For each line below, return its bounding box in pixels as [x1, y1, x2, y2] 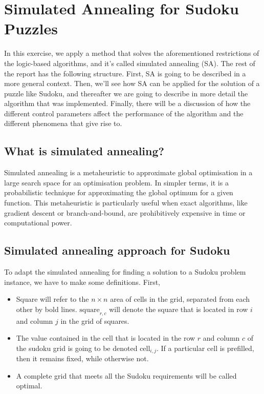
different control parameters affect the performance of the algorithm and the [4, 108, 244, 118]
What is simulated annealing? [4, 143, 164, 159]
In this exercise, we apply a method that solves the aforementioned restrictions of [4, 48, 259, 58]
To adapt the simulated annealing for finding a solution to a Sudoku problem [4, 266, 246, 277]
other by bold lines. [16, 303, 77, 314]
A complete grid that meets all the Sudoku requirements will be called [16, 370, 237, 381]
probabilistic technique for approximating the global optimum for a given [4, 187, 233, 198]
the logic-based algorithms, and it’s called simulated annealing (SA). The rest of [4, 57, 255, 68]
